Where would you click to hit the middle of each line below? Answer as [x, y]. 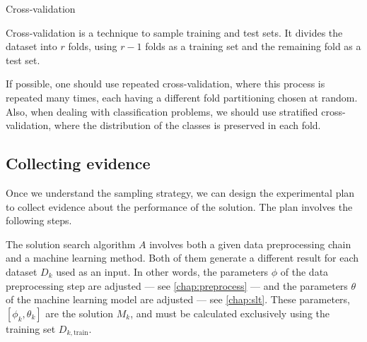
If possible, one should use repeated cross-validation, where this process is [165, 84]
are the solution [80, 313]
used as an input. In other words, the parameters [162, 271]
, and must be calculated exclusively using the [230, 313]
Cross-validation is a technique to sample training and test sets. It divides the [174, 32]
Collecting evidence [78, 163]
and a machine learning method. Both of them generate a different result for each [182, 258]
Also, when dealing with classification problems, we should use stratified [162, 111]
